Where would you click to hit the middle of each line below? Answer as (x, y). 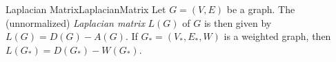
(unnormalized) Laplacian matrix (75, 22)
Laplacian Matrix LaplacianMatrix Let (86, 9)
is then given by (238, 22)
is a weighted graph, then (277, 36)
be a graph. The (261, 9)
